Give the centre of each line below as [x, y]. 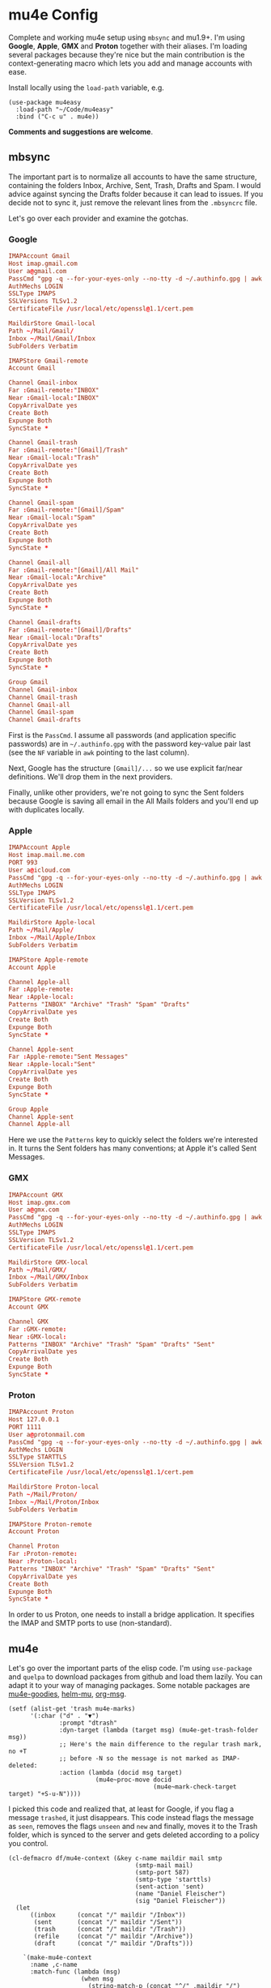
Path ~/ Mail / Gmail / [41, 331]
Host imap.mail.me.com [47, 855]
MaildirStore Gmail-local [52, 323]
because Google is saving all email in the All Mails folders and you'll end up [133, 801]
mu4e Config [53, 15]
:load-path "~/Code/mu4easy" [65, 109]
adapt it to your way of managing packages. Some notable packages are [129, 1686]
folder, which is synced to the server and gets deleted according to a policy [134, 1835]
